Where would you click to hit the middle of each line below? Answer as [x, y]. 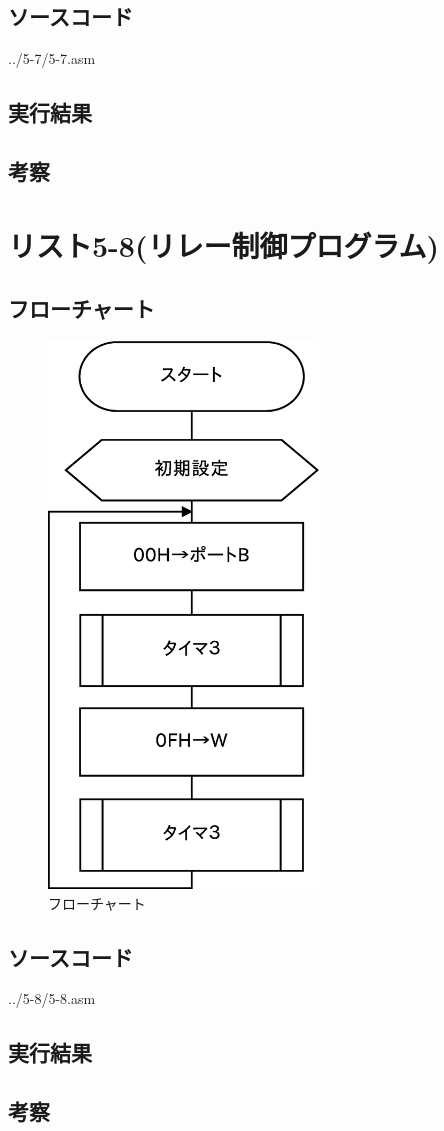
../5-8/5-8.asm [52, 998]
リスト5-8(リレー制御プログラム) [224, 244]
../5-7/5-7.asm [52, 58]
